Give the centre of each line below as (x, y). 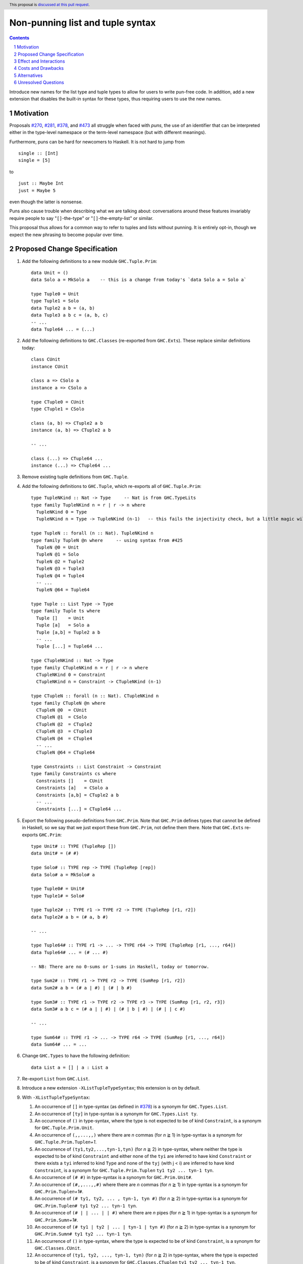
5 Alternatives (28, 75)
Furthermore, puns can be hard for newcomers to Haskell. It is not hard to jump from (97, 142)
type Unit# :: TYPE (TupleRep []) (73, 846)
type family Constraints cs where (73, 774)
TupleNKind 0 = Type (62, 512)
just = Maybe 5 (37, 190)
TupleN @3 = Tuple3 (60, 569)
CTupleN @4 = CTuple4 (64, 738)
